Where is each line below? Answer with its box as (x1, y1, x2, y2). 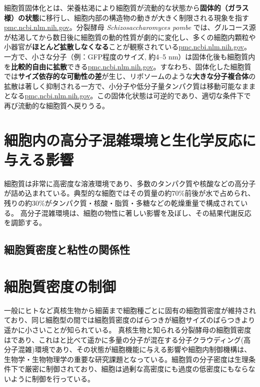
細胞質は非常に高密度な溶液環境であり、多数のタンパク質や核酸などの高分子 (4, 178, 256, 188)
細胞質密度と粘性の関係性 (4, 242, 130, 257)
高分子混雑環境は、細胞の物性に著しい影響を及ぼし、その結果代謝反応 (20, 207, 251, 218)
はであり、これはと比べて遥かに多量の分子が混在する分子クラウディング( (4, 334, 244, 345)
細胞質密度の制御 (4, 276, 116, 296)
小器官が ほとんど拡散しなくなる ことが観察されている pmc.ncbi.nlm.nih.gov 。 (4, 41, 251, 52)
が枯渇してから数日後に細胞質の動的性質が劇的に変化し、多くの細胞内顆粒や (4, 31, 256, 42)
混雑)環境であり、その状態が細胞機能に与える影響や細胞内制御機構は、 (17, 344, 251, 355)
